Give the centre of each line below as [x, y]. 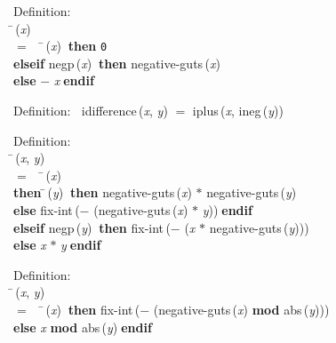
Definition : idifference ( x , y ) [91, 111]
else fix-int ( [47, 210]
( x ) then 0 [76, 46]
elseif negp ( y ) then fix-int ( [92, 227]
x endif [74, 80]
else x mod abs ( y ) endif [83, 327]
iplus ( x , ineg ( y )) [238, 111]
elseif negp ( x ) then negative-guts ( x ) [117, 63]
